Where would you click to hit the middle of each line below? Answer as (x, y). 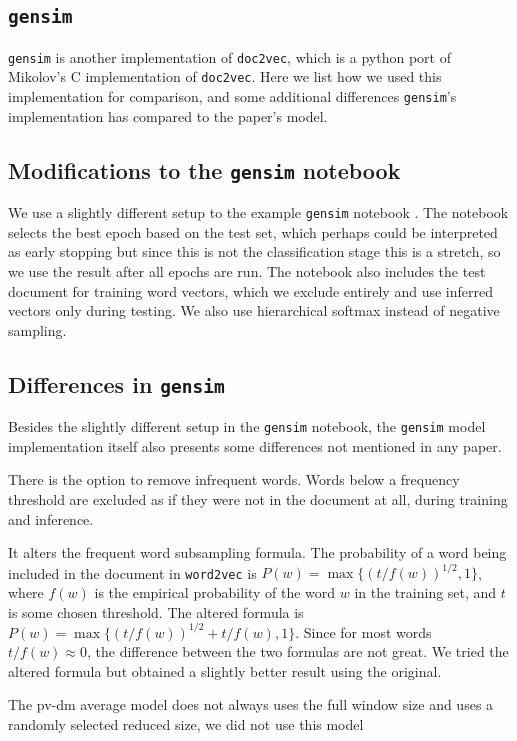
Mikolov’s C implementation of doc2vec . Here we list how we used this (225, 76)
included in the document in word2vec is (132, 572)
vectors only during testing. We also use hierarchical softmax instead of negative (254, 310)
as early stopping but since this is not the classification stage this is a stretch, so (254, 251)
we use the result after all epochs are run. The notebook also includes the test (247, 270)
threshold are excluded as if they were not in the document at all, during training (258, 498)
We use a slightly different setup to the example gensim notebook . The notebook (258, 212)
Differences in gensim (116, 383)
